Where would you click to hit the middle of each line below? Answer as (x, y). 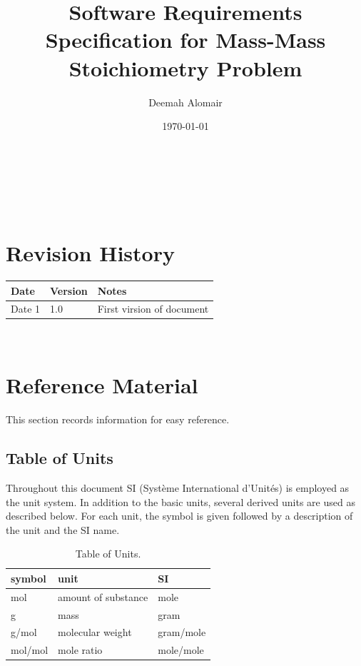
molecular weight (95, 632)
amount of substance (103, 596)
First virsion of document (153, 309)
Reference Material (102, 385)
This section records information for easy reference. (118, 419)
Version (69, 290)
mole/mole (181, 650)
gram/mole (182, 632)
